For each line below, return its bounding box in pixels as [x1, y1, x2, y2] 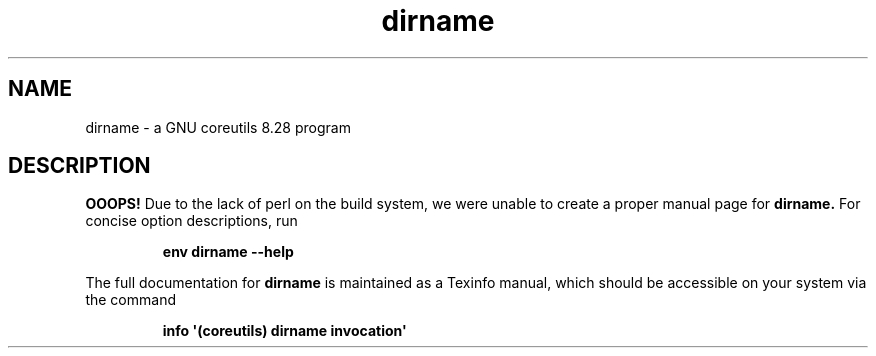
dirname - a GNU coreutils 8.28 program [85, 118, 351, 136]
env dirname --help [162, 243, 294, 261]
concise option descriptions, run [85, 212, 298, 230]
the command [85, 291, 176, 309]
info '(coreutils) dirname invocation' [162, 322, 407, 340]
